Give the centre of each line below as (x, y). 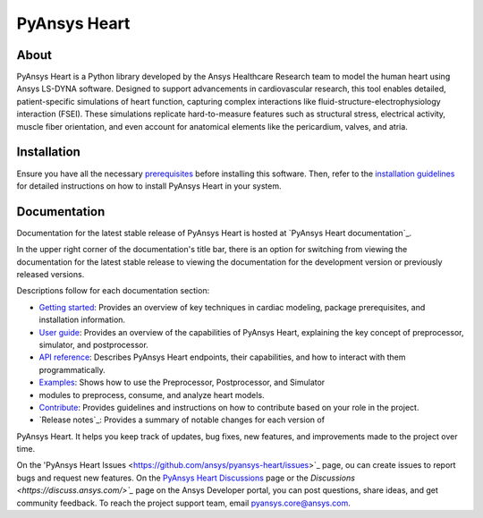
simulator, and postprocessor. (94, 344)
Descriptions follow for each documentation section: (113, 291)
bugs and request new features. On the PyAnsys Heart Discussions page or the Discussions (186, 478)
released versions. (51, 274)
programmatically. (72, 369)
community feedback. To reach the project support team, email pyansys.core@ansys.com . (183, 503)
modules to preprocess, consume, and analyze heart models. (152, 395)
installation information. (82, 320)
